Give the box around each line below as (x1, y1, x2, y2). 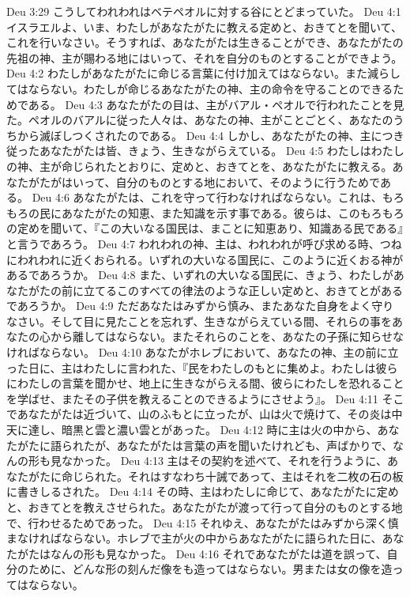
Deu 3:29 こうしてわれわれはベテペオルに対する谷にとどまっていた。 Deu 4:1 (6, 3, 401, 19)
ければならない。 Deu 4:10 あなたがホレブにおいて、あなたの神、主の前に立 (6, 344, 399, 361)
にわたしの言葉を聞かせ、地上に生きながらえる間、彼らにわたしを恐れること (6, 375, 404, 391)
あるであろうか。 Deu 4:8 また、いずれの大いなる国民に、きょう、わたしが (6, 266, 393, 283)
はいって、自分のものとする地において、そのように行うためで (61, 173, 380, 190)
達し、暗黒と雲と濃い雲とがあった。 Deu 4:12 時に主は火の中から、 (28, 421, 378, 438)
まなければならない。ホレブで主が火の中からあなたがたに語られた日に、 (6, 530, 382, 546)
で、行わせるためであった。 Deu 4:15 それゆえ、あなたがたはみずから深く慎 (6, 514, 399, 531)
